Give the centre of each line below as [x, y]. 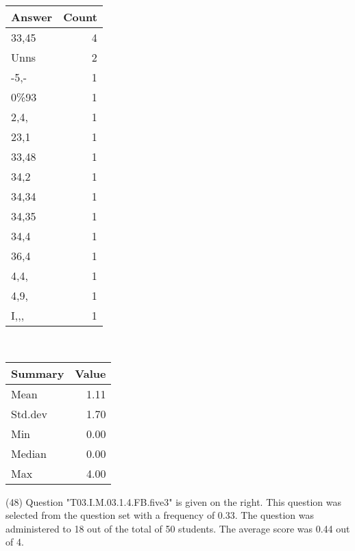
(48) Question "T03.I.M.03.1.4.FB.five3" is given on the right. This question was [174, 501]
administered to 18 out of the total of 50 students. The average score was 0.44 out [178, 528]
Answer [32, 17]
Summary [38, 373]
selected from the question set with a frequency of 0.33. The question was [160, 515]
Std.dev [29, 413]
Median [29, 453]
